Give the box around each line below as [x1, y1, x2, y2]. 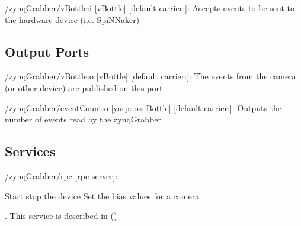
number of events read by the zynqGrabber [5, 113, 162, 125]
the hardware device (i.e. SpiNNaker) [5, 13, 140, 25]
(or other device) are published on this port [5, 81, 163, 93]
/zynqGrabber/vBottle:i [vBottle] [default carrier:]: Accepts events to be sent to [5, 2, 294, 14]
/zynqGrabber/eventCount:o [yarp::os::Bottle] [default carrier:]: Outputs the [5, 101, 282, 114]
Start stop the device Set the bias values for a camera [5, 189, 200, 202]
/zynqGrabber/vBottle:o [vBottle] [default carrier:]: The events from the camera [5, 70, 296, 82]
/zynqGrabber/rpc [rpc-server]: [5, 169, 118, 182]
